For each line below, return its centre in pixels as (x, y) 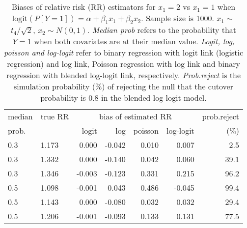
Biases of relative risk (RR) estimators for (83, 7)
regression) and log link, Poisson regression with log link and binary (123, 64)
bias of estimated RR (136, 116)
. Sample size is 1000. (178, 18)
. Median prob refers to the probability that (162, 30)
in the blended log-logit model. (154, 98)
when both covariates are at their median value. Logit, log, (134, 41)
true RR (55, 116)
